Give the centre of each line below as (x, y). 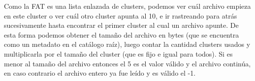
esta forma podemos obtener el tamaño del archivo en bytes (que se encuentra (122, 34)
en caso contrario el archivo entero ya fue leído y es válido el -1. (100, 73)
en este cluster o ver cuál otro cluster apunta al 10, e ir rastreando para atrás (121, 15)
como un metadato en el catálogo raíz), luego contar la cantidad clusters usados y (127, 44)
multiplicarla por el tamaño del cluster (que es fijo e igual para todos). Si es (118, 53)
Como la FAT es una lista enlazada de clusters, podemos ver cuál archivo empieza (127, 6)
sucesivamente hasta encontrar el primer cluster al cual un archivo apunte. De (121, 25)
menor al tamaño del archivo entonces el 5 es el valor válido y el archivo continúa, (127, 63)
